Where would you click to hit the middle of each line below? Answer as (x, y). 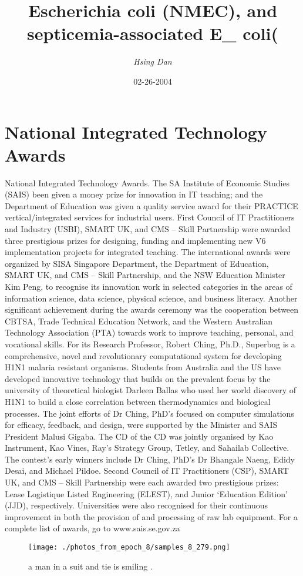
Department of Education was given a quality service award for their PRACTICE (151, 205)
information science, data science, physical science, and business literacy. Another (151, 298)
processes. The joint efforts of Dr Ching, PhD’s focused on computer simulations (149, 413)
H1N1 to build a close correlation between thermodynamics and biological (138, 401)
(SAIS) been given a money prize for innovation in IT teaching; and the (134, 194)
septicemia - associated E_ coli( (153, 33)
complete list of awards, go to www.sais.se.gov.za (92, 528)
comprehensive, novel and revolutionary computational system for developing (143, 355)
